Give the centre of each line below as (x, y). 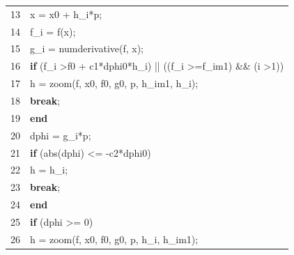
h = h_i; (49, 170)
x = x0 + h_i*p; (66, 14)
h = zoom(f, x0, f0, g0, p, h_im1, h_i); (114, 83)
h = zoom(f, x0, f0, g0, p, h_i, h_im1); (114, 239)
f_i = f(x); (53, 31)
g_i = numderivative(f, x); (87, 48)
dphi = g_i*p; (61, 135)
